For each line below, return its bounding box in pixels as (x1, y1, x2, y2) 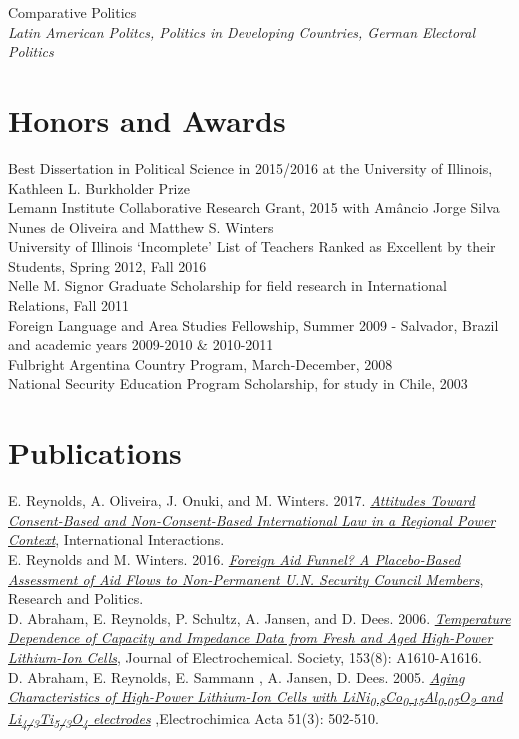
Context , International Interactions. (8, 529, 225, 550)
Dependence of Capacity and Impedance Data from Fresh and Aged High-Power (8, 627, 493, 648)
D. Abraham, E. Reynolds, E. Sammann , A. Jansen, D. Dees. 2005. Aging (8, 666, 465, 687)
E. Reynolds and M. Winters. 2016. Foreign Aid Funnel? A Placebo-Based (8, 548, 461, 569)
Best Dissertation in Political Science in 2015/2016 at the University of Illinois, (8, 157, 493, 178)
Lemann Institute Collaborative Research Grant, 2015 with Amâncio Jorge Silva (8, 197, 500, 218)
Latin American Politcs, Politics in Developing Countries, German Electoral (8, 21, 476, 42)
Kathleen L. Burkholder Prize (8, 177, 190, 198)
